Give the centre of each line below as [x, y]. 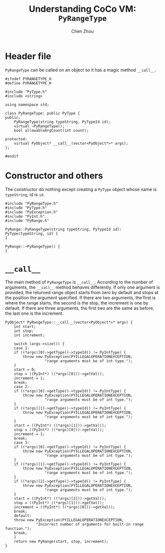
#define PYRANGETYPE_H [28, 83]
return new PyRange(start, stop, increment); [61, 541]
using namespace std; [27, 105]
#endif [12, 156]
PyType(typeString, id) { [31, 234]
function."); [18, 528]
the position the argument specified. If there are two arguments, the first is [81, 298]
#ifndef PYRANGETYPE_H [28, 79]
